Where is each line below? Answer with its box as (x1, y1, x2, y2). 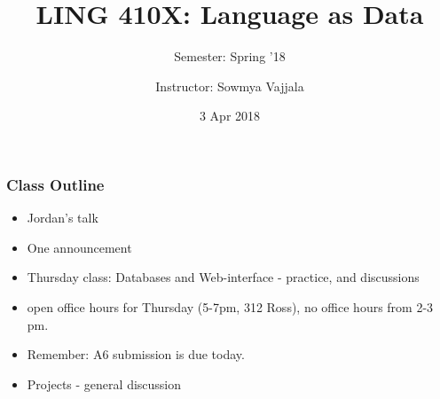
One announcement (27, 238, 132, 256)
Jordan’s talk (27, 208, 98, 227)
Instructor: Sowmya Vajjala (155, 76, 304, 95)
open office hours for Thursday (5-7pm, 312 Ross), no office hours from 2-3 (27, 297, 434, 316)
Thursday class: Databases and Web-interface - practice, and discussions (27, 268, 420, 286)
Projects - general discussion (27, 374, 182, 393)
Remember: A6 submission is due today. (27, 345, 245, 364)
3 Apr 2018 (199, 106, 261, 125)
